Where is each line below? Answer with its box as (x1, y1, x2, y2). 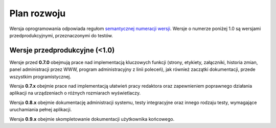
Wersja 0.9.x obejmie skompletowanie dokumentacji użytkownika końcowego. (9, 116, 175, 122)
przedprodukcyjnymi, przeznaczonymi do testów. (9, 32, 113, 38)
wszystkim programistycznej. (9, 73, 72, 80)
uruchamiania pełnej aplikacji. (9, 107, 72, 113)
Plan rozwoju (9, 8, 66, 19)
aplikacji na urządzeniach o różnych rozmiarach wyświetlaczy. (9, 90, 141, 96)
